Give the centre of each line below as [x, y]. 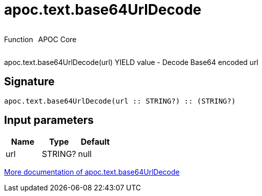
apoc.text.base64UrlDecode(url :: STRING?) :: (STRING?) [120, 101]
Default [95, 142]
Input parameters [49, 120]
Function [19, 39]
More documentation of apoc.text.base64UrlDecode [92, 172]
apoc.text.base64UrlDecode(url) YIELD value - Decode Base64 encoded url [131, 62]
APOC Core [57, 39]
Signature [30, 82]
